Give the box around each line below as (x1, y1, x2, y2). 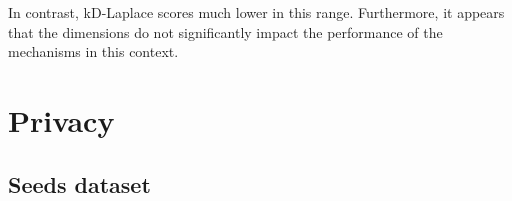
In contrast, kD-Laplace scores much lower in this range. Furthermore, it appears (8, 2, 505, 22)
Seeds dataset (8, 168, 151, 199)
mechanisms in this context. (8, 41, 179, 62)
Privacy (8, 99, 115, 140)
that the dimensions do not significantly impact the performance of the (8, 21, 443, 42)
